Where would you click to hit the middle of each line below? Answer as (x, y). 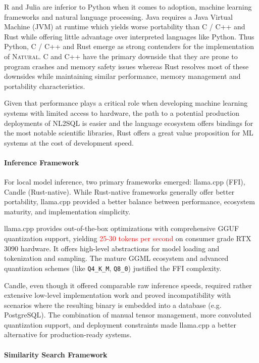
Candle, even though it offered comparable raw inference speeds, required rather (128, 285)
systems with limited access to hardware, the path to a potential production (122, 112)
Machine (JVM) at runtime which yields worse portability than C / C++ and (125, 27)
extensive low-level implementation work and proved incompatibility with (117, 295)
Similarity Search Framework (56, 354)
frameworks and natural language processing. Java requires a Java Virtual (118, 16)
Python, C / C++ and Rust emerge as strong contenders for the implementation (129, 46)
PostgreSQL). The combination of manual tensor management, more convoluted (128, 315)
